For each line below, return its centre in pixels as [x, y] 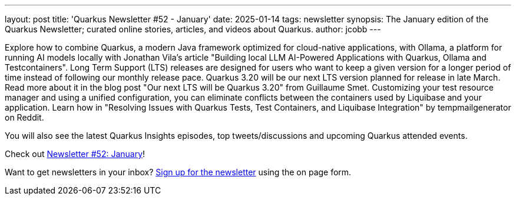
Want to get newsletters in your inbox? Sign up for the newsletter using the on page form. [178, 172]
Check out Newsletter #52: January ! [75, 154]
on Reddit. [24, 117]
